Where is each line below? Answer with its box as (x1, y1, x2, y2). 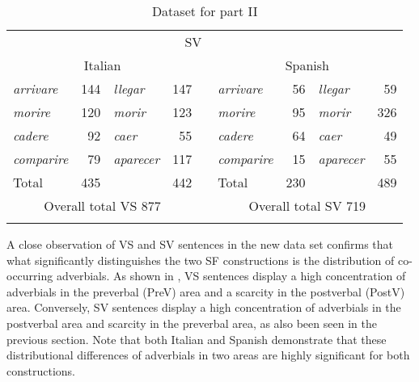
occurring (6, 267, 53, 284)
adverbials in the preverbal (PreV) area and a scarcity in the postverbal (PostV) (6, 283, 405, 300)
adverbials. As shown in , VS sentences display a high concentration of (56, 267, 406, 284)
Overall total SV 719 (248, 196, 366, 215)
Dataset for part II (151, 2, 258, 20)
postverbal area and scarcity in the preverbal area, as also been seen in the (6, 314, 377, 331)
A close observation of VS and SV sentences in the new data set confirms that (6, 236, 394, 252)
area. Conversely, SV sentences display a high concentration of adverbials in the (6, 299, 401, 316)
